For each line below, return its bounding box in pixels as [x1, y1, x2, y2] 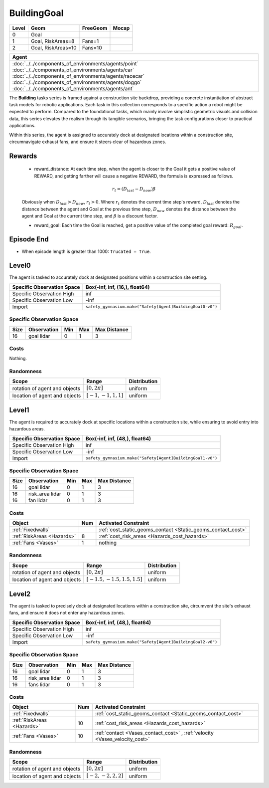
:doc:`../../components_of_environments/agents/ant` [12, 85, 134, 92]
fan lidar [28, 497, 48, 504]
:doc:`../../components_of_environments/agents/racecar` [12, 72, 144, 79]
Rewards [9, 152, 37, 160]
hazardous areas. [9, 426, 45, 432]
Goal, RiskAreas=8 [30, 37, 75, 44]
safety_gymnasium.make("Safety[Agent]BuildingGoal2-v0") [85, 639, 218, 645]
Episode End [9, 235, 49, 244]
